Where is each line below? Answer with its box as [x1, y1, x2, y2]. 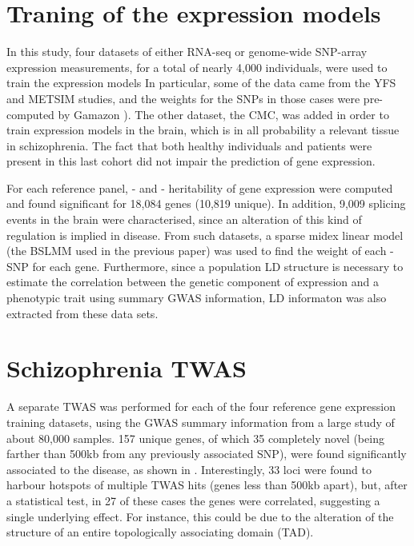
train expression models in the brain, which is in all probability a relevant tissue [6, 122, 400, 138]
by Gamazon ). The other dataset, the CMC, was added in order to [58, 106, 389, 122]
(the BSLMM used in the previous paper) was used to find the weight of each [6, 242, 387, 259]
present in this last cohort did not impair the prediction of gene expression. [6, 153, 376, 169]
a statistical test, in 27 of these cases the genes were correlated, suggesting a [6, 492, 380, 508]
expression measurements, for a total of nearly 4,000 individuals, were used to [6, 58, 388, 75]
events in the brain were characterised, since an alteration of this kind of [6, 211, 362, 228]
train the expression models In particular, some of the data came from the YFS [6, 74, 396, 91]
